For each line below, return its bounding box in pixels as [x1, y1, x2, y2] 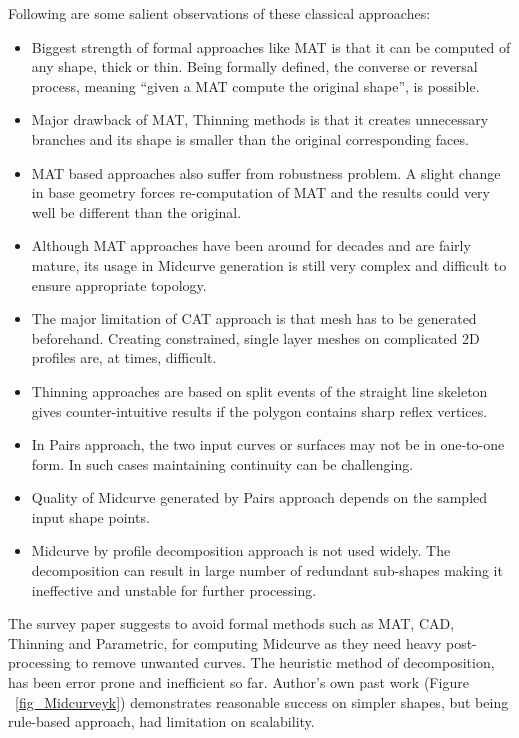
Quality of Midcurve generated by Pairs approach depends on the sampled [31, 487, 488, 508]
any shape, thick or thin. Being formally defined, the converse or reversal [31, 56, 478, 77]
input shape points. [31, 506, 150, 527]
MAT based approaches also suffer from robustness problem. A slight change [31, 162, 501, 183]
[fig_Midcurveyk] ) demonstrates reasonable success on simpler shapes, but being [15, 691, 509, 712]
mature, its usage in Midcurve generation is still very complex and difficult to [31, 254, 507, 275]
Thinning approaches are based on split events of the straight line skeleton [31, 380, 488, 401]
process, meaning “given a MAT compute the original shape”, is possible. [31, 75, 480, 96]
